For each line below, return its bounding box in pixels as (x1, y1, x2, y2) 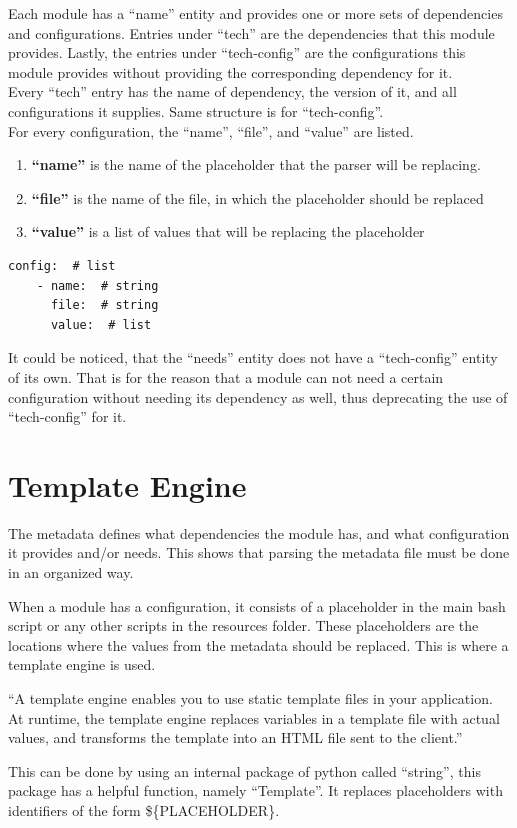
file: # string (50, 298, 159, 313)
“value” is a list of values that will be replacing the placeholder (31, 221, 425, 242)
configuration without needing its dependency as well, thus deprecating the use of (8, 386, 508, 407)
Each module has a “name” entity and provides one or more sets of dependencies (8, 3, 503, 23)
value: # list (50, 317, 152, 332)
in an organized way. (8, 562, 134, 582)
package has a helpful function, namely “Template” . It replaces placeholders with (8, 780, 503, 801)
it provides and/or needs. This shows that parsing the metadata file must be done (8, 542, 510, 563)
